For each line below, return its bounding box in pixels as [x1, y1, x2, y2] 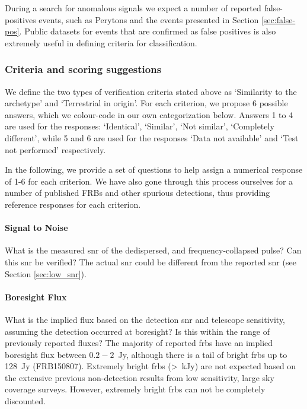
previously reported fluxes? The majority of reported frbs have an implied [5, 337, 273, 349]
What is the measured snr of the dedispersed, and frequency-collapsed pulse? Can [5, 244, 302, 256]
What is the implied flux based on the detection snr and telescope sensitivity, [5, 313, 286, 325]
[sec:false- [261, 13, 296, 26]
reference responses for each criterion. [5, 198, 141, 210]
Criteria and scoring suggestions [5, 62, 162, 77]
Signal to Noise [5, 221, 68, 234]
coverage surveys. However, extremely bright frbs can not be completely [5, 383, 266, 395]
